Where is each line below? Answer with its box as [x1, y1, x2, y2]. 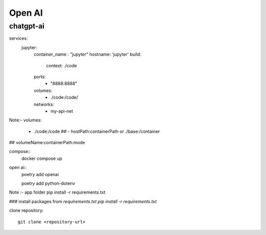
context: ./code [46, 62, 77, 68]
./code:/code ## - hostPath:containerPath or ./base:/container [33, 128, 160, 134]
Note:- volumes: [9, 117, 42, 123]
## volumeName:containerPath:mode [9, 140, 86, 146]
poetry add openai [21, 171, 59, 177]
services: [9, 35, 28, 41]
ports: [33, 74, 46, 80]
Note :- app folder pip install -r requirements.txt [9, 189, 106, 195]
